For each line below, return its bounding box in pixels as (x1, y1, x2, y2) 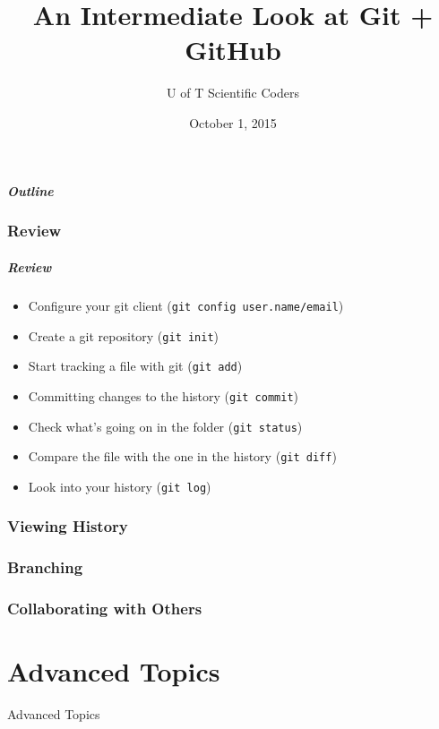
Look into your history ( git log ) (28, 476, 211, 495)
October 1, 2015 (189, 113, 277, 132)
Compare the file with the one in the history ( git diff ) (28, 447, 337, 466)
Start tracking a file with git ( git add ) (28, 356, 243, 375)
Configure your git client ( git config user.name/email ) (28, 296, 344, 314)
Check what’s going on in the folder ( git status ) (28, 416, 303, 435)
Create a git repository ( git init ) (28, 326, 219, 345)
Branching (7, 556, 83, 579)
